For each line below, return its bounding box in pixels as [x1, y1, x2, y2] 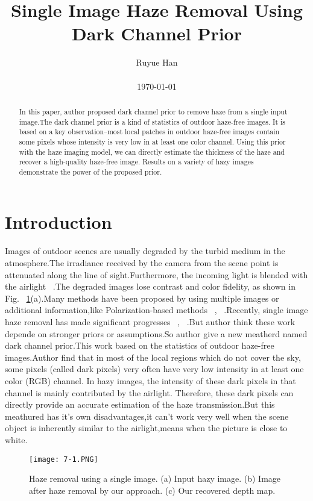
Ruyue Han [136, 56, 178, 69]
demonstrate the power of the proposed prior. [19, 166, 162, 176]
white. [5, 433, 28, 446]
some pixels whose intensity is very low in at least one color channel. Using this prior [19, 136, 286, 146]
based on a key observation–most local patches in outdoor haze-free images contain [19, 126, 280, 137]
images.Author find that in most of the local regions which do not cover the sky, [5, 350, 301, 363]
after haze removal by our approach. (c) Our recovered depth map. [29, 484, 276, 496]
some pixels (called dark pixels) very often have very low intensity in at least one [5, 363, 304, 375]
